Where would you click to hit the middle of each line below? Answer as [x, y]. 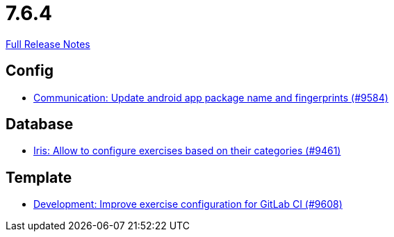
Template [39, 177]
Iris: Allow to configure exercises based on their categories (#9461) [187, 151]
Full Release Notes [48, 44]
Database [40, 124]
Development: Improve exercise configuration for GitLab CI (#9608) [188, 204]
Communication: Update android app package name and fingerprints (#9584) [211, 97]
